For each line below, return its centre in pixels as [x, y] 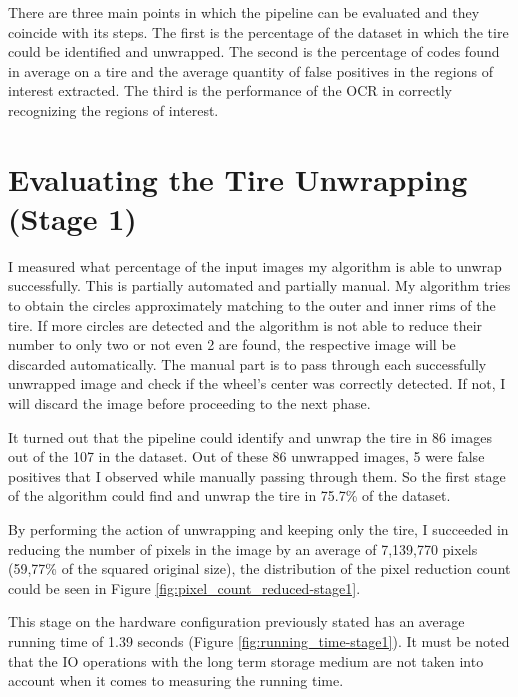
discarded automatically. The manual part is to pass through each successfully [247, 363]
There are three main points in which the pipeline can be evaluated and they [244, 12]
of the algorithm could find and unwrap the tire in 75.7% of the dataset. [229, 495]
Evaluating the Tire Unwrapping [238, 178]
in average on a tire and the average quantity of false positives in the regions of [251, 70]
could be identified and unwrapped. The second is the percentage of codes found [254, 51]
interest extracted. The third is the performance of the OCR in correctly [230, 90]
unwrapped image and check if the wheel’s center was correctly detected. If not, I [257, 383]
